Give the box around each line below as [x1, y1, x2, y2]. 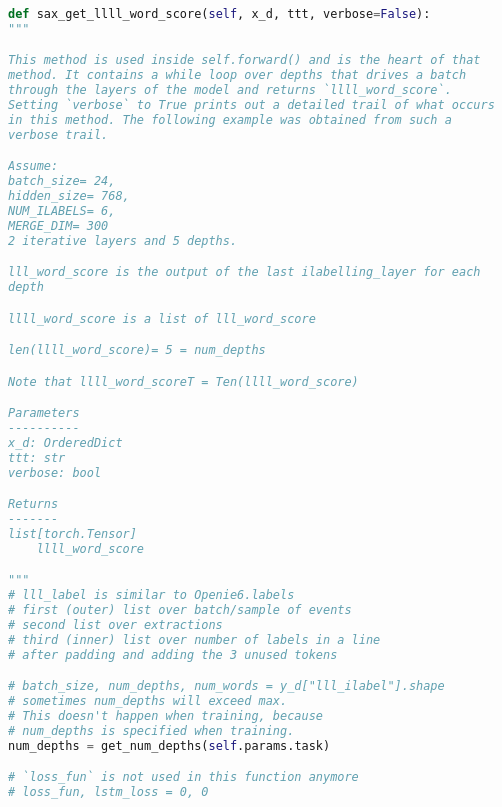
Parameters [8, 406, 80, 421]
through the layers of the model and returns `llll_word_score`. [8, 83, 452, 98]
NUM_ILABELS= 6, [8, 203, 116, 218]
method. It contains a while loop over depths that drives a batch [8, 68, 467, 83]
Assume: [8, 159, 59, 174]
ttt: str [8, 450, 66, 465]
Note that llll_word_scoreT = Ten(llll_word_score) [8, 374, 359, 389]
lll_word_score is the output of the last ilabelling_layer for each [8, 265, 481, 280]
